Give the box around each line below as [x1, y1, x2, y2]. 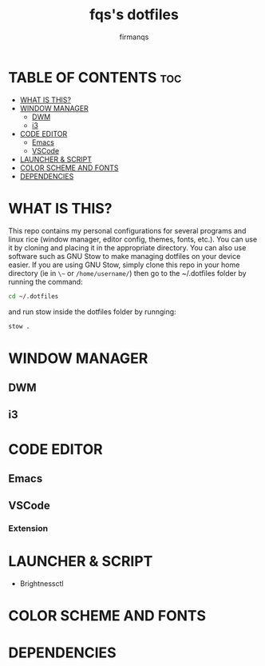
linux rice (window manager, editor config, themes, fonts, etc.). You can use [8, 234, 258, 244]
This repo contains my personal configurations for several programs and [8, 225, 247, 235]
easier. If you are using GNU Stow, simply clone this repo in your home [8, 260, 240, 269]
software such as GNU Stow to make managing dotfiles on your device [8, 251, 241, 261]
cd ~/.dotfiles [8, 292, 59, 301]
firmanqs [119, 32, 149, 42]
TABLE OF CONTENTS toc [8, 68, 182, 86]
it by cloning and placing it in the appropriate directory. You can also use [8, 242, 247, 253]
